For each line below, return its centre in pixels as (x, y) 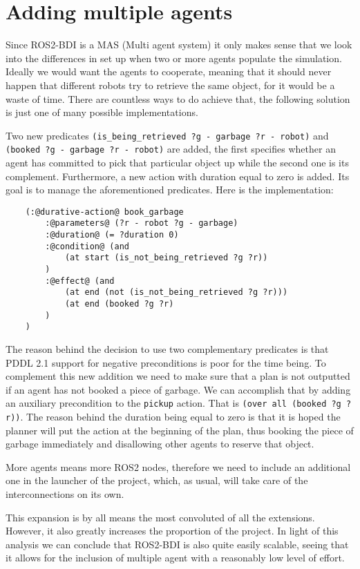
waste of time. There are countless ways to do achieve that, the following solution (178, 98)
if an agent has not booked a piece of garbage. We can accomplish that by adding (178, 389)
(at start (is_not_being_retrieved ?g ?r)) (166, 258)
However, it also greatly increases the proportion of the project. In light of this (172, 531)
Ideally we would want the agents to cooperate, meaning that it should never (169, 71)
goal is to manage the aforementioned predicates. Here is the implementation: (170, 190)
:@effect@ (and (80, 281)
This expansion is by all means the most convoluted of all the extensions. (160, 517)
